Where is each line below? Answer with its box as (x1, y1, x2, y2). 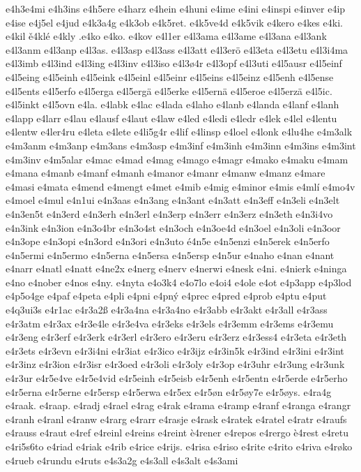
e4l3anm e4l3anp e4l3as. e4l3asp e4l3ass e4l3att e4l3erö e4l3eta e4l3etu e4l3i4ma (6, 42, 348, 57)
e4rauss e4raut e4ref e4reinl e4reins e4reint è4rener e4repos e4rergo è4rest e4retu (6, 425, 348, 440)
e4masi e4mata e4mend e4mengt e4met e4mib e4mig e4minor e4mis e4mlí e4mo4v (6, 179, 355, 193)
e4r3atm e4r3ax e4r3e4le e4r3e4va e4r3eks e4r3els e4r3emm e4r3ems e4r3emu (6, 316, 334, 330)
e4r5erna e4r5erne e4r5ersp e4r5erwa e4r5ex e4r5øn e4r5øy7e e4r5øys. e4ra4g (6, 384, 332, 399)
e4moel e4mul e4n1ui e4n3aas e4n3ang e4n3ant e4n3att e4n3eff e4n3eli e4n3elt (6, 193, 340, 207)
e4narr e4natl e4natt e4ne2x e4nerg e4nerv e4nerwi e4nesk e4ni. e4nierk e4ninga (6, 261, 347, 276)
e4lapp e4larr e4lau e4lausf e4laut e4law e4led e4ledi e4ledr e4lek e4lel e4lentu (6, 110, 337, 125)
